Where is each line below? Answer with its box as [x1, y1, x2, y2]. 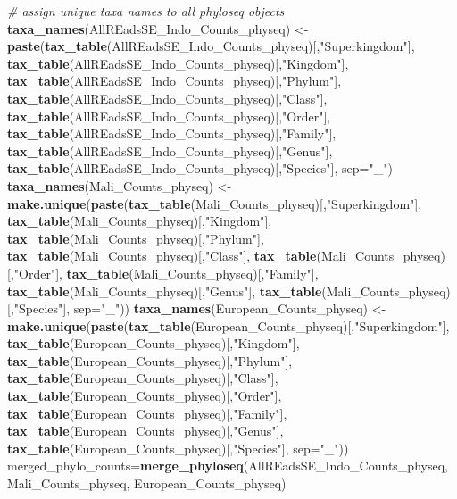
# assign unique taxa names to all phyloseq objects [7, 2, 285, 20]
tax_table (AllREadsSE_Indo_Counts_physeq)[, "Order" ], [7, 106, 331, 125]
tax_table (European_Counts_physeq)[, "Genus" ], [7, 421, 284, 440]
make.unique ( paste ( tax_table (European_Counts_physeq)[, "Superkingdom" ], [7, 316, 450, 335]
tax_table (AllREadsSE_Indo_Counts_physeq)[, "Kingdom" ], [7, 54, 349, 72]
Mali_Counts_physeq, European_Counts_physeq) [7, 474, 287, 493]
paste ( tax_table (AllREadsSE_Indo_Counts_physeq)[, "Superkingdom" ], [7, 37, 415, 55]
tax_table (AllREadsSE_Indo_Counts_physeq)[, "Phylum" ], [7, 71, 342, 90]
